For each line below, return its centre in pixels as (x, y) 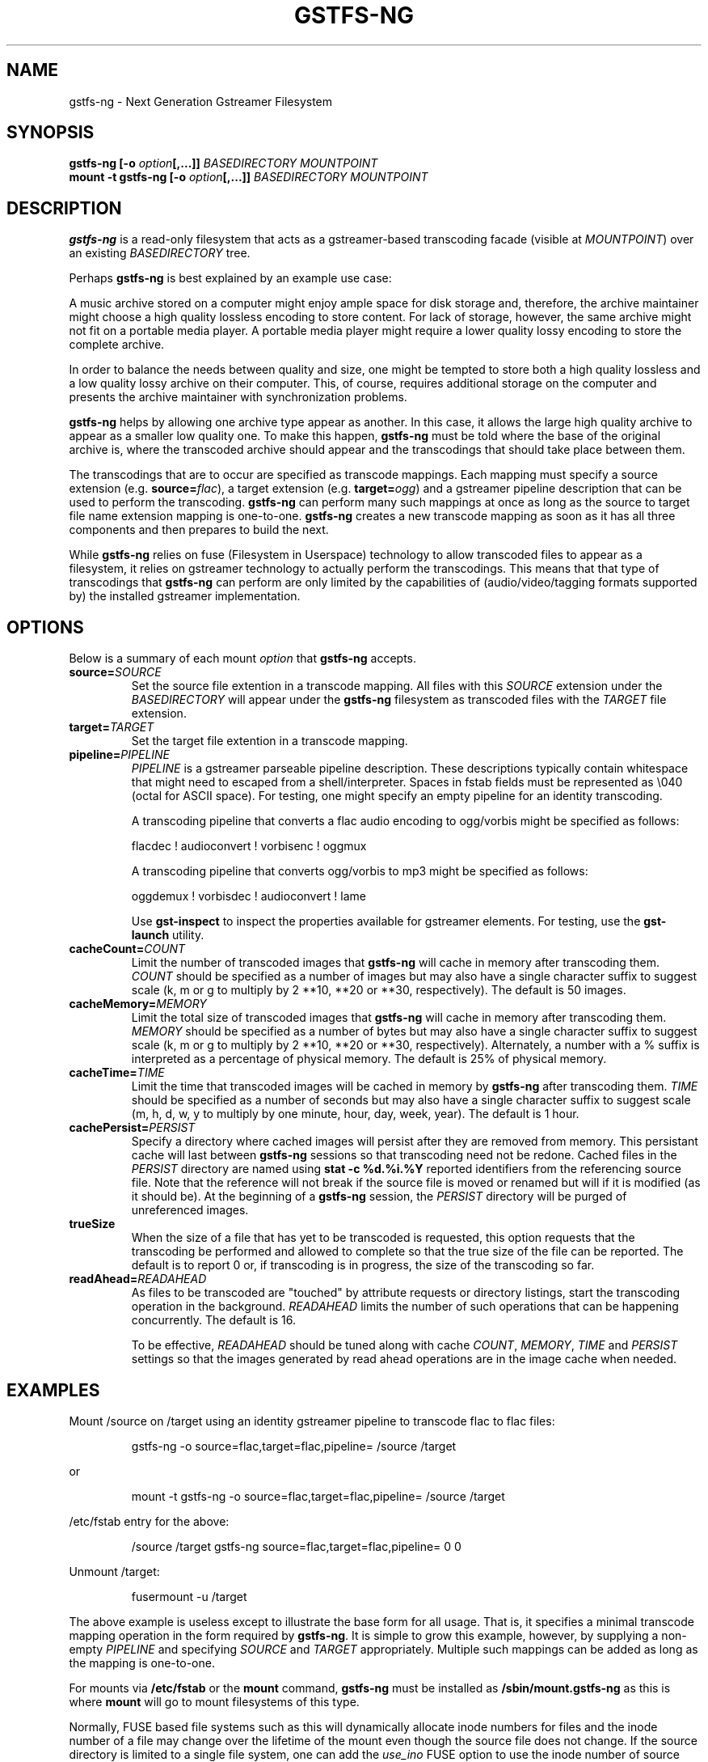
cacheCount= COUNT (127, 949)
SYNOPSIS (51, 133)
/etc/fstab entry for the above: (149, 1521)
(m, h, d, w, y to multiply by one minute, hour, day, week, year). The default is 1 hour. (355, 1114)
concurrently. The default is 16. (213, 1320)
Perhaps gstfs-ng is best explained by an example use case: (230, 278)
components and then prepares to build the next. (199, 530)
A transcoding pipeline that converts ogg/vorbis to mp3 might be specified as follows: (360, 871)
